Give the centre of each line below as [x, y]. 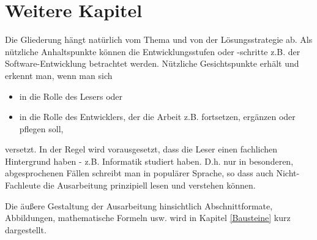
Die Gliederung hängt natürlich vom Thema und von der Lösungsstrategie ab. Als [159, 39]
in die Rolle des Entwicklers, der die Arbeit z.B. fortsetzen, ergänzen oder [157, 117]
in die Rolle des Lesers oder [71, 96]
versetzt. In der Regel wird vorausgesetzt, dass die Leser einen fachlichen [141, 149]
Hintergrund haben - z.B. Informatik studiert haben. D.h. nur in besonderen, [149, 161]
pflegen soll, [41, 128]
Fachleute [23, 185]
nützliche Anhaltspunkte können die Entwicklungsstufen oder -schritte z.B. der [153, 51]
